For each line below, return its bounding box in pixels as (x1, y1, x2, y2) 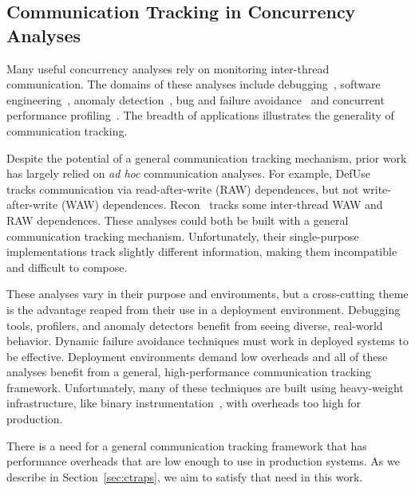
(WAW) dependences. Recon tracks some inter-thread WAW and (61, 196, 383, 213)
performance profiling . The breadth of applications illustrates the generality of (6, 107, 394, 124)
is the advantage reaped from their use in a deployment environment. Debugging (6, 300, 401, 317)
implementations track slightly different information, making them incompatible (6, 243, 397, 260)
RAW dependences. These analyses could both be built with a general (6, 211, 349, 228)
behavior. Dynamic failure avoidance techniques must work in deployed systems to (6, 332, 409, 349)
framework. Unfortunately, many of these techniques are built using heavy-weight (6, 379, 404, 395)
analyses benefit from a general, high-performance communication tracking (6, 363, 371, 380)
